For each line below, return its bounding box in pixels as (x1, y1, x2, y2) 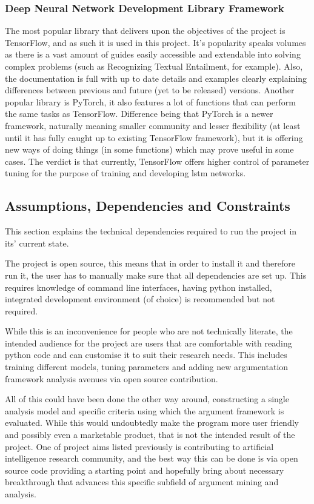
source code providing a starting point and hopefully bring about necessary (5, 463, 284, 476)
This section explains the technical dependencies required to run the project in (5, 225, 297, 237)
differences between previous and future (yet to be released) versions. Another (5, 84, 295, 96)
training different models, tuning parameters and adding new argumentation (5, 360, 289, 373)
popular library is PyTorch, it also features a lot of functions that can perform (5, 95, 296, 108)
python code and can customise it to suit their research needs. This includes (5, 348, 287, 361)
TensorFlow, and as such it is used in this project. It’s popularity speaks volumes (5, 36, 306, 48)
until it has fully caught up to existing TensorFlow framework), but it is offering (5, 131, 303, 144)
